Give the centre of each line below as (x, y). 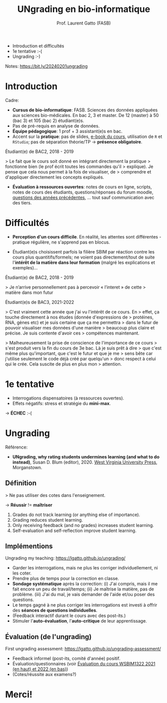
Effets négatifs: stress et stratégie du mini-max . (62, 403)
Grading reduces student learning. (48, 520)
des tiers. (22, 202)
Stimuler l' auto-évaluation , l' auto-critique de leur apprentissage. (80, 621)
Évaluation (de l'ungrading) (48, 637)
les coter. (22, 573)
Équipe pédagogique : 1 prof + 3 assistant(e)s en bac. (67, 131)
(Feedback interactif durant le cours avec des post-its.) (69, 615)
